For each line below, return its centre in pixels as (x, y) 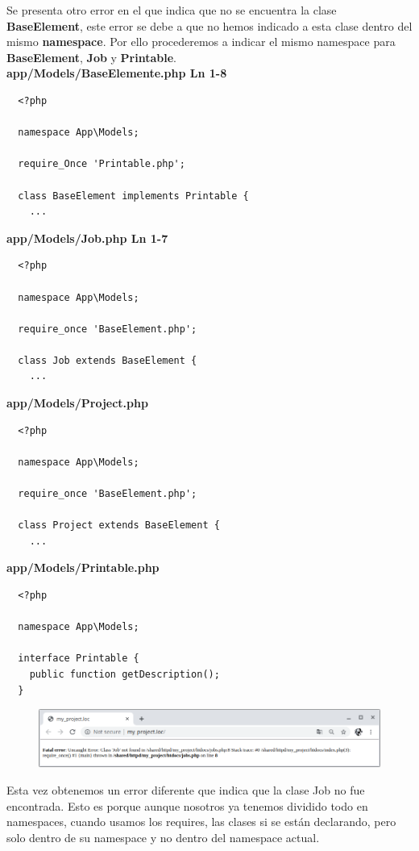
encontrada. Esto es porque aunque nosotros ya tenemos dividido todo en (187, 805)
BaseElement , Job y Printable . (91, 57)
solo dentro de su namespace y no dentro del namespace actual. (163, 837)
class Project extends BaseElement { (119, 526)
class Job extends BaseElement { (108, 360)
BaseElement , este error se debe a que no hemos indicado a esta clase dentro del (209, 25)
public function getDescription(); (124, 674)
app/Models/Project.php (77, 403)
